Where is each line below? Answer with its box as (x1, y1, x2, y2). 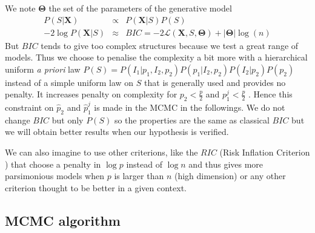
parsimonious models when (5, 169, 104, 182)
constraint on (5, 100, 54, 113)
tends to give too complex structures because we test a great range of (41, 39, 299, 51)
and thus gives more (188, 157, 264, 170)
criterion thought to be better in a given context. (5, 181, 187, 194)
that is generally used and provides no (144, 76, 286, 88)
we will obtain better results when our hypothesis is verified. (5, 125, 229, 138)
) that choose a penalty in (5, 157, 101, 170)
